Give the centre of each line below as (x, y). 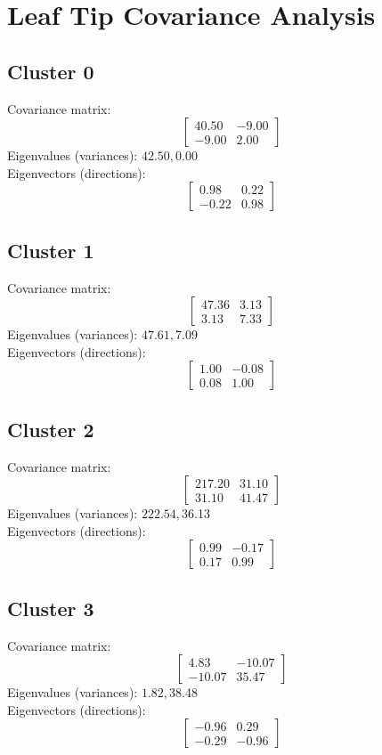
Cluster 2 (51, 429)
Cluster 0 (51, 71)
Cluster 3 (51, 608)
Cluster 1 (51, 250)
